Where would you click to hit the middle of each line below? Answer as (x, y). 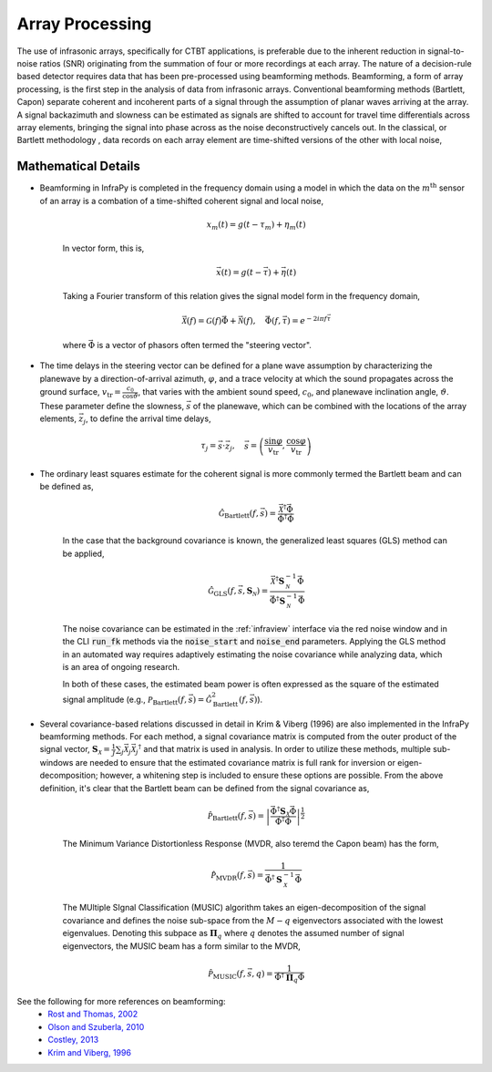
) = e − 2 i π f (307, 320)
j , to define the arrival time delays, (147, 419)
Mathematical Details (79, 166)
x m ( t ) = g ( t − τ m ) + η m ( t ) (256, 225)
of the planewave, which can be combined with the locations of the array (330, 406)
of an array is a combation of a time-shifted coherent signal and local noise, (182, 201)
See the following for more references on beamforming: (121, 1001)
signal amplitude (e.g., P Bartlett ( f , (124, 700)
